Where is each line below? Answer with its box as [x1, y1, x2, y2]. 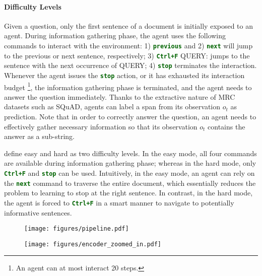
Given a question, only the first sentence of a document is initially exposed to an [4, 20, 253, 31]
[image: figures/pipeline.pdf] [24, 225, 129, 233]
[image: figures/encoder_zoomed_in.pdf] [24, 240, 162, 248]
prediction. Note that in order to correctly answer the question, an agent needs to [4, 111, 256, 122]
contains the [208, 121, 245, 131]
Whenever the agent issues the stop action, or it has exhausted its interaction [4, 70, 245, 80]
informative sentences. [4, 207, 72, 218]
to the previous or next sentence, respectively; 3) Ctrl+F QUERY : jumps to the [4, 50, 250, 60]
